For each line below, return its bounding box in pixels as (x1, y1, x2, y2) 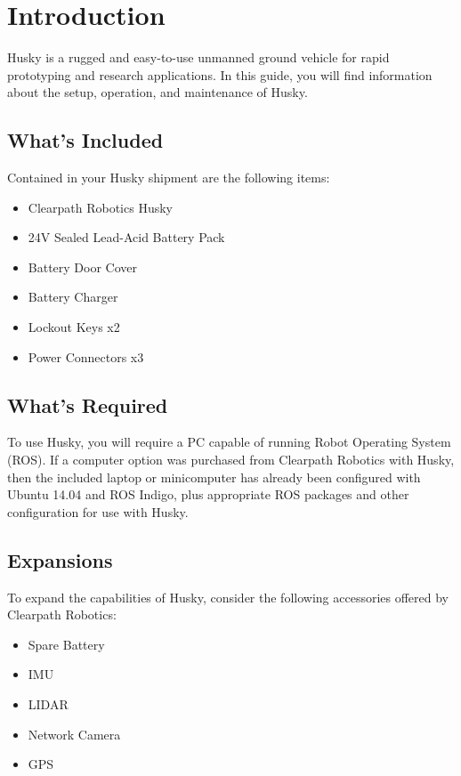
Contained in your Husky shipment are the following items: (7, 168, 330, 187)
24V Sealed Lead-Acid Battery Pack (28, 228, 225, 247)
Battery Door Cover (28, 257, 138, 276)
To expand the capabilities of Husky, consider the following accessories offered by (7, 587, 449, 606)
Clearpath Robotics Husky (28, 198, 173, 216)
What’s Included (7, 126, 164, 154)
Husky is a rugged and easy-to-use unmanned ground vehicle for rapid (7, 48, 390, 67)
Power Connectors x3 (28, 347, 144, 366)
